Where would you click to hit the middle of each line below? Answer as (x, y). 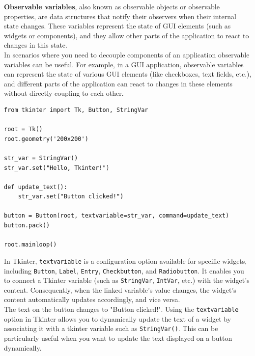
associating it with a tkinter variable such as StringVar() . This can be (111, 328)
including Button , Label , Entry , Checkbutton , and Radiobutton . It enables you (124, 270)
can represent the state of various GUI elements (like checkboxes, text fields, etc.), (128, 74)
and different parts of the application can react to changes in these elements (118, 83)
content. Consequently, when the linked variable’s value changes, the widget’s (120, 289)
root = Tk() (23, 129)
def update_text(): (36, 187)
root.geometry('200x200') (46, 139)
